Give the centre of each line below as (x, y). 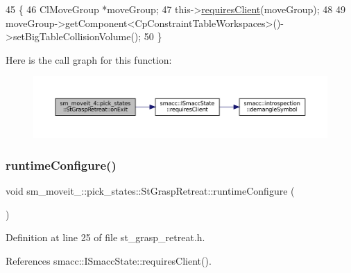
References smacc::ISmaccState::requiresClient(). (109, 260)
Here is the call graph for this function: (89, 59)
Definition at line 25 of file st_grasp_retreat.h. (105, 237)
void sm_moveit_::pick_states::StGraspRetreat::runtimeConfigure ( (150, 191)
